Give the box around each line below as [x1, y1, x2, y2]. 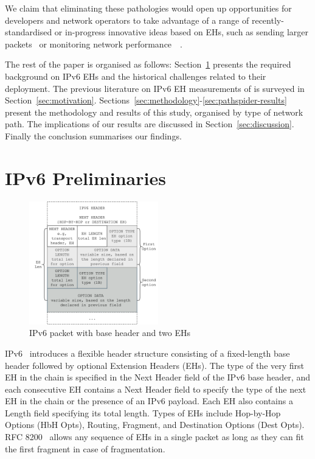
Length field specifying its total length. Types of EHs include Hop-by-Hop [5, 406, 281, 419]
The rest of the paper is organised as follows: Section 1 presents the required [5, 58, 291, 71]
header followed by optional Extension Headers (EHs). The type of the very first [5, 359, 305, 371]
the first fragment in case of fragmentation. [5, 442, 165, 455]
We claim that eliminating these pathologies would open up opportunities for [5, 2, 292, 14]
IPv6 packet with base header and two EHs [29, 326, 191, 339]
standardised [5, 26, 52, 38]
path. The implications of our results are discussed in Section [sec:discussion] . [5, 117, 294, 130]
